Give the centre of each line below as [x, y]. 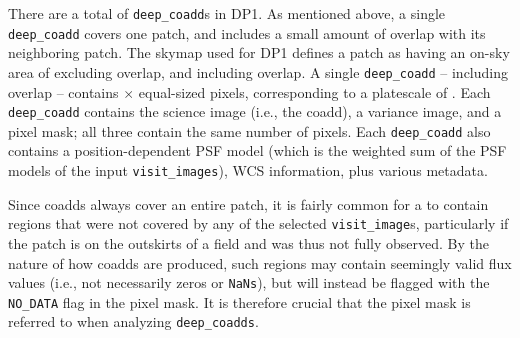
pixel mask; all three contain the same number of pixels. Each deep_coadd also [249, 130]
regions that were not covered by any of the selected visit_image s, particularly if [258, 223]
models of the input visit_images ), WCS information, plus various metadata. [248, 170]
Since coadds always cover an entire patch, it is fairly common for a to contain [248, 203]
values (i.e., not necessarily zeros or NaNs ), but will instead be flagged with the [249, 282]
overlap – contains [63, 91]
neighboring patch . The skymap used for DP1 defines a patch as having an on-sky [259, 52]
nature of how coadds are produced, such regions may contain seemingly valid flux [260, 262]
